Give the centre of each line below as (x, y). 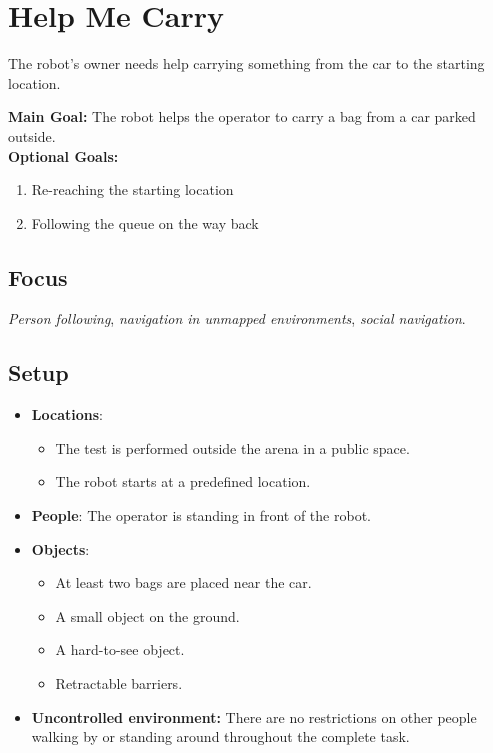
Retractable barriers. (119, 683)
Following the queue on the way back (145, 222)
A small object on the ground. (147, 615)
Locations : (67, 414)
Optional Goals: (63, 155)
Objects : (60, 548)
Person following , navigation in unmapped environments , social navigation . (237, 318)
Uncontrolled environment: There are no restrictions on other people (254, 716)
